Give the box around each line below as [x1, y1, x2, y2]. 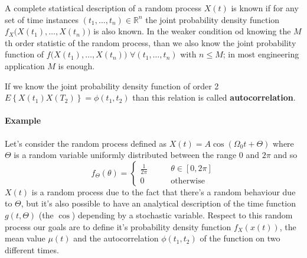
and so [273, 149, 298, 161]
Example [5, 114, 41, 127]
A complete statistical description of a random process [5, 2, 201, 14]
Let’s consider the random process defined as [5, 137, 167, 149]
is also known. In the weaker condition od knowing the [93, 25, 291, 37]
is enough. [58, 59, 95, 72]
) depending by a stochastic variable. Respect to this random [71, 208, 293, 221]
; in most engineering [223, 48, 299, 60]
